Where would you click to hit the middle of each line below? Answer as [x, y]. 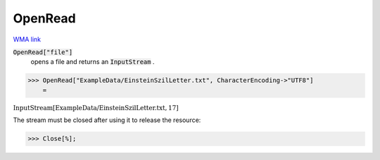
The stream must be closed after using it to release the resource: [107, 120]
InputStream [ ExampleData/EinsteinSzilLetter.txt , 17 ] [96, 108]
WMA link [27, 39]
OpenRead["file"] [43, 52]
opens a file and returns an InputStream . [93, 62]
